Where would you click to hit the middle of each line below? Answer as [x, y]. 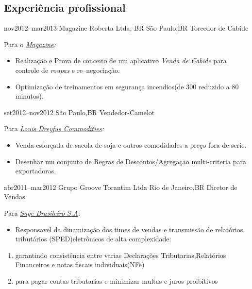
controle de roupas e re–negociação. [67, 70]
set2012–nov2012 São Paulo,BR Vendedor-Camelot [79, 112]
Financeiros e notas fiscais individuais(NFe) [80, 264]
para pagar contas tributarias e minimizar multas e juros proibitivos [117, 280]
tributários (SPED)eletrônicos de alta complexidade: [93, 239]
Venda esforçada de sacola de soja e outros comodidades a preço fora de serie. [131, 144]
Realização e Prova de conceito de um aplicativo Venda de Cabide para [121, 60]
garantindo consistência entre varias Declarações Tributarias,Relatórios [121, 255]
